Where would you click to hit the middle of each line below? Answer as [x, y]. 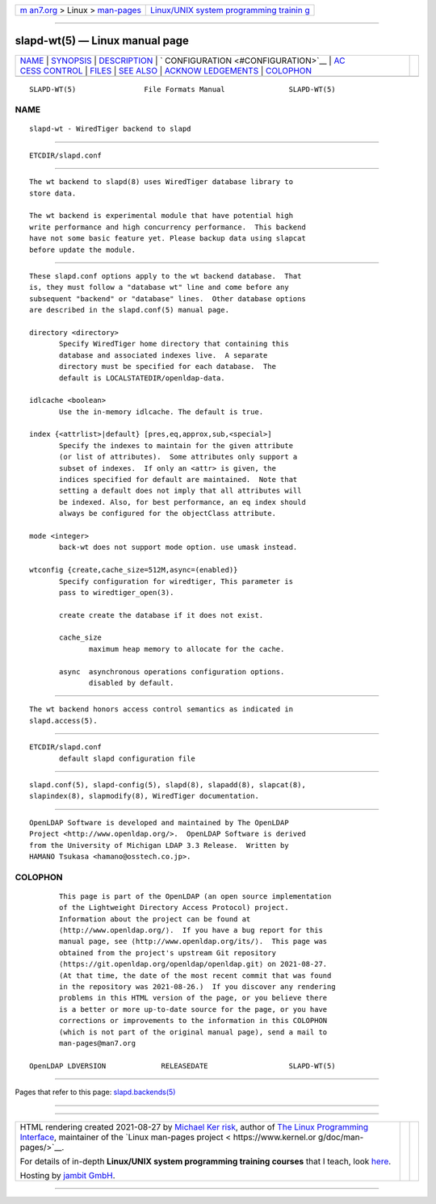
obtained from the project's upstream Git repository [168, 952]
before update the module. [83, 250]
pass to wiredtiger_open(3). [117, 592]
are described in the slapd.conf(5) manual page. [130, 310]
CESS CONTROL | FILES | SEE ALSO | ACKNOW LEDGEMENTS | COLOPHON [166, 70]
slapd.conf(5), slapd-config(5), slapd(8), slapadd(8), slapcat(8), [168, 784]
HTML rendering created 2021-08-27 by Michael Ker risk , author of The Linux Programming [194, 1126]
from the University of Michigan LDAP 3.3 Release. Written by [159, 845]
